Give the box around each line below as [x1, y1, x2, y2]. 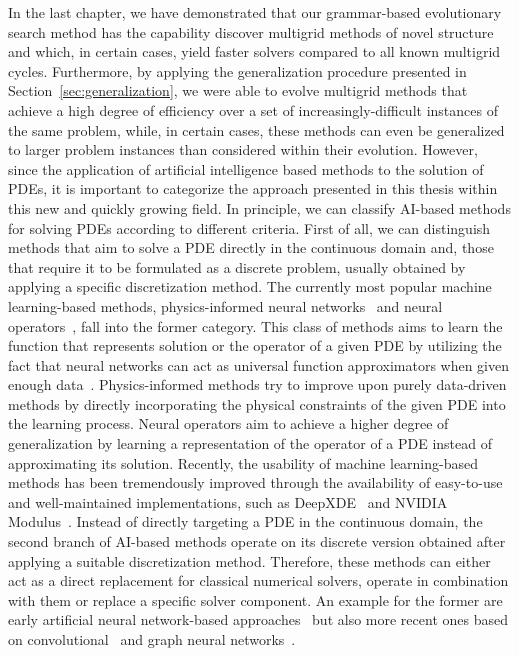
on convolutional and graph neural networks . [8, 629, 296, 649]
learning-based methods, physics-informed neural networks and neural [8, 295, 443, 316]
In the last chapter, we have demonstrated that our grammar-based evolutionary [8, 2, 502, 22]
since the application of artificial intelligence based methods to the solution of [8, 158, 484, 179]
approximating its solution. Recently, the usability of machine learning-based [8, 452, 479, 473]
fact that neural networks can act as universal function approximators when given [8, 354, 510, 375]
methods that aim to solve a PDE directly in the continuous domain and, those [8, 237, 494, 258]
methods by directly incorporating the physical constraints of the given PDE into [8, 393, 506, 414]
